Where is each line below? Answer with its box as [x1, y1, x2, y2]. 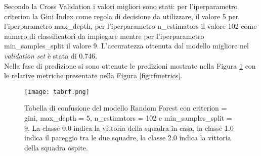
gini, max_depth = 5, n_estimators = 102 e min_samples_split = [24, 113, 232, 123]
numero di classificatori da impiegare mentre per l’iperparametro [4, 30, 204, 41]
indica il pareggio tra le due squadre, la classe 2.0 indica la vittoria [24, 132, 231, 143]
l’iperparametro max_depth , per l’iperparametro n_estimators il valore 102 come [4, 21, 257, 31]
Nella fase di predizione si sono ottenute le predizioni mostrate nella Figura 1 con [4, 60, 256, 71]
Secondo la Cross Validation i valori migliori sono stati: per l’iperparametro [4, 1, 238, 11]
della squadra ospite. [24, 142, 88, 152]
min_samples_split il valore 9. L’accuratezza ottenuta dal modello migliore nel [4, 40, 249, 51]
